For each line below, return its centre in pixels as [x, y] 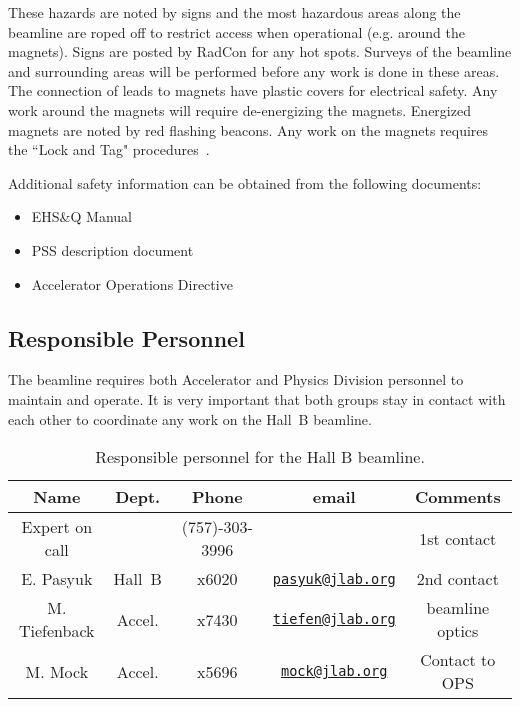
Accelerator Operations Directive [132, 283]
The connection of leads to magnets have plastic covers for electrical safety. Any [253, 90]
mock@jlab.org [334, 671]
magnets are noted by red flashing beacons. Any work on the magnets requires [248, 129]
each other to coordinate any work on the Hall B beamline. [190, 418]
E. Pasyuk [57, 579]
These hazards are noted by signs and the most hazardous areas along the [234, 12]
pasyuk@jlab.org [334, 578]
